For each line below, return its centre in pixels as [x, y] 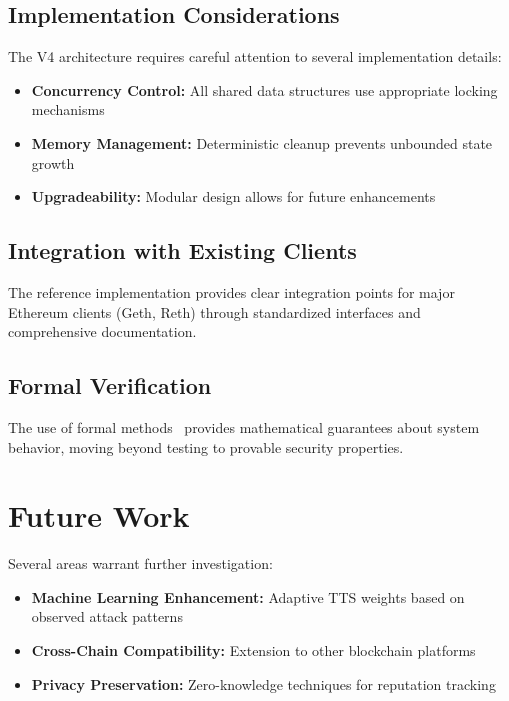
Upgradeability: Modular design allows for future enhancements [233, 196]
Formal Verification [110, 385]
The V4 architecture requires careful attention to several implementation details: [255, 56]
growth [53, 162]
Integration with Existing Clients [182, 250]
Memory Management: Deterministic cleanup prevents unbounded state [262, 142]
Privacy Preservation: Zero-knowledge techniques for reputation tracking [263, 683]
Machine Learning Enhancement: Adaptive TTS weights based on [248, 596]
